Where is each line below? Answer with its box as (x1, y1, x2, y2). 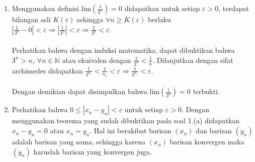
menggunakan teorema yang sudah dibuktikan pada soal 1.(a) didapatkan (12, 115, 239, 126)
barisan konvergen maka (169, 136, 244, 147)
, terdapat (218, 3, 249, 13)
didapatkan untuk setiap (124, 3, 200, 13)
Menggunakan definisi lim (12, 3, 92, 13)
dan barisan (196, 125, 232, 136)
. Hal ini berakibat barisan (90, 125, 172, 136)
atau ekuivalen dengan (62, 54, 131, 65)
